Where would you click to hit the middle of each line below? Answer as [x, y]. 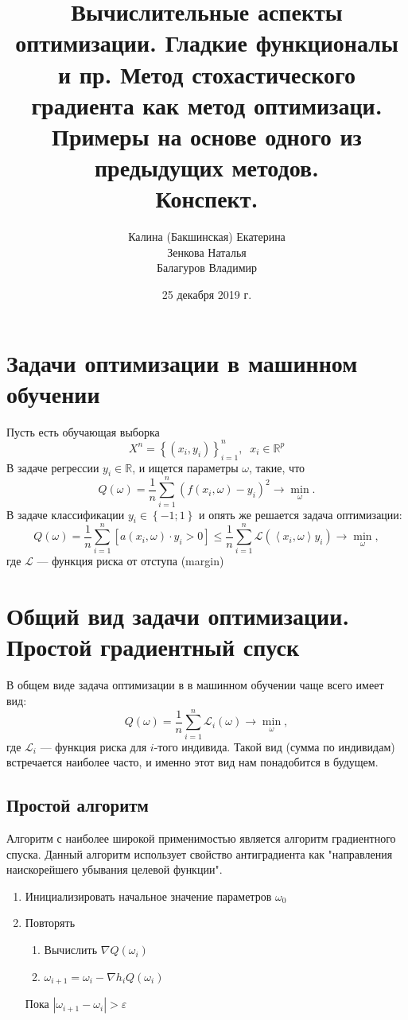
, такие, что [277, 467]
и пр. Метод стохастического [206, 74]
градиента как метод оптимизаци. [207, 105]
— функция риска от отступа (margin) [130, 561]
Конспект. [207, 198]
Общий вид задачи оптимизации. [178, 616]
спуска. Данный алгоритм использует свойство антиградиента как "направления [200, 853]
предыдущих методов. [207, 167]
